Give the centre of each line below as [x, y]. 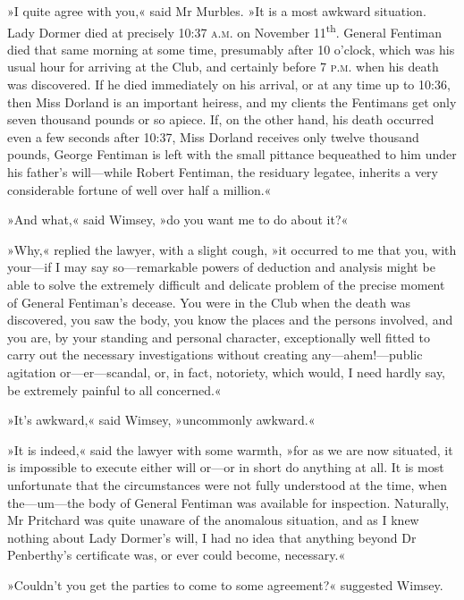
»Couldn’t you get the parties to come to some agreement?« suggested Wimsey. [225, 584]
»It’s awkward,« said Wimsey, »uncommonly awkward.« [161, 420]
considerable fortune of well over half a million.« [139, 189]
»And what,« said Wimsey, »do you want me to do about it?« [178, 220]
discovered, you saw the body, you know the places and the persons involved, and [230, 320]
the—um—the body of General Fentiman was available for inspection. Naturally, [228, 502]
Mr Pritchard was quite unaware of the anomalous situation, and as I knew [213, 520]
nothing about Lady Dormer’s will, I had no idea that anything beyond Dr [212, 537]
